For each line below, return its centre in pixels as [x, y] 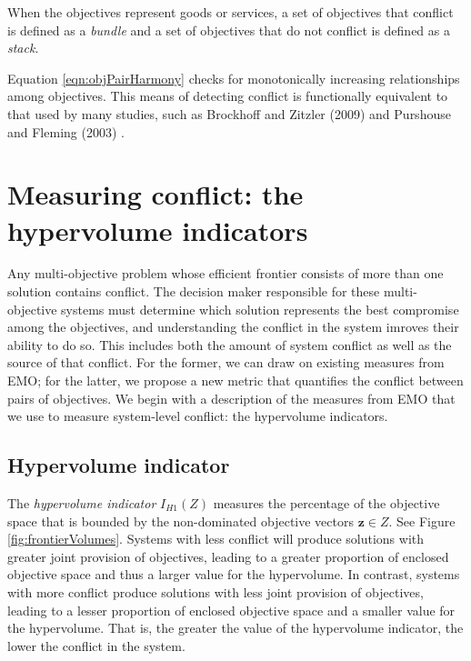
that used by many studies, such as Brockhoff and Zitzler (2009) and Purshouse [229, 113]
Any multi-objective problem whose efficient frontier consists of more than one [225, 273]
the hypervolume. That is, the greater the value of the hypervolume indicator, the [235, 628]
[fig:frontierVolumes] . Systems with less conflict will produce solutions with [216, 539]
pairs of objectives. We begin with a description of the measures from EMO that [231, 398]
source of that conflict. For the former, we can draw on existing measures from [226, 362]
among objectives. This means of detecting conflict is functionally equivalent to [228, 96]
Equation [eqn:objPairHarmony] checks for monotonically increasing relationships [234, 78]
